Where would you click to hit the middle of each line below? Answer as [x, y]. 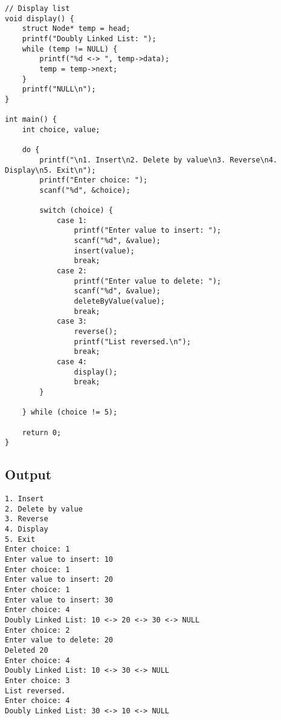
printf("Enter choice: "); [94, 180]
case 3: [72, 322]
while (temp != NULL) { [70, 49]
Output [28, 474]
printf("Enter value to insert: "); [147, 231]
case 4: [72, 362]
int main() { [31, 120]
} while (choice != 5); [70, 412]
